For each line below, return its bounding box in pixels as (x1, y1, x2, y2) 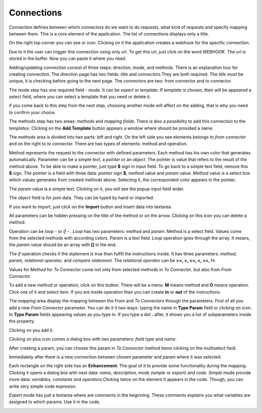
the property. (9, 318, 35, 324)
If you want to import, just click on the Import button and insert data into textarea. (9, 204, 172, 210)
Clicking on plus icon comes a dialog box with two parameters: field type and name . (9, 336, 177, 342)
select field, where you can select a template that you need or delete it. (9, 94, 151, 99)
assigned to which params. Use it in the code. (9, 399, 100, 405)
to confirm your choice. (9, 109, 56, 115)
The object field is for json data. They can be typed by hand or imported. (9, 195, 155, 201)
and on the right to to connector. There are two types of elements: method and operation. (9, 141, 188, 147)
